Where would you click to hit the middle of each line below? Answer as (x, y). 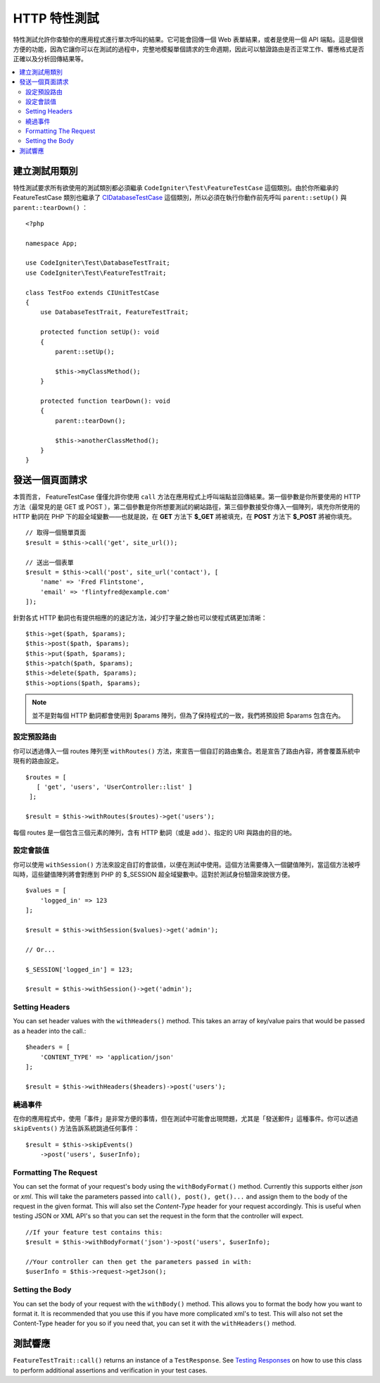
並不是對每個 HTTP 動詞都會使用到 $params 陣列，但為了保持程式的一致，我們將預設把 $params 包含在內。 (188, 715)
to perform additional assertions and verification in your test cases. (110, 1370)
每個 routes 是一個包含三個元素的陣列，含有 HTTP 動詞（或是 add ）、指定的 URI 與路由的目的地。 (154, 832)
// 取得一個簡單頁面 (56, 533)
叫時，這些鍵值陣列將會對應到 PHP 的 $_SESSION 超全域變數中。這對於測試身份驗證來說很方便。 (153, 875)
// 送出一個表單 (50, 562)
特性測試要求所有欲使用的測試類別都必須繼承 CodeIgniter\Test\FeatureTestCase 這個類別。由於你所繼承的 (176, 187)
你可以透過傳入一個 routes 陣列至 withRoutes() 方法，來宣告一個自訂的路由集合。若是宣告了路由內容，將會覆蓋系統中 (186, 751)
